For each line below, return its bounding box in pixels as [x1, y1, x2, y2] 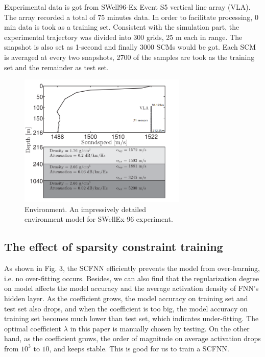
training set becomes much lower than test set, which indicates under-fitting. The [4, 313, 259, 324]
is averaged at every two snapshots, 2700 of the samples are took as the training [4, 51, 255, 62]
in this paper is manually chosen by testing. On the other [70, 323, 250, 333]
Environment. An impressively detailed [25, 203, 147, 214]
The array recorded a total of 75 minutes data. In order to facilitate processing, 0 [4, 11, 258, 22]
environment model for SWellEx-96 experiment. [25, 214, 173, 224]
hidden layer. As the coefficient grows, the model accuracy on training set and [4, 292, 248, 303]
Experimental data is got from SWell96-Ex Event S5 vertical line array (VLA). [4, 2, 251, 12]
